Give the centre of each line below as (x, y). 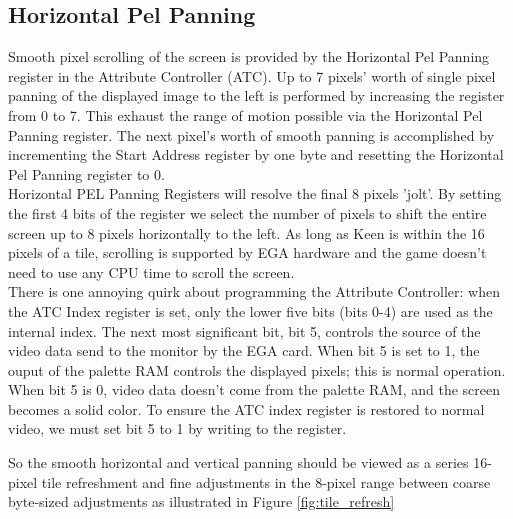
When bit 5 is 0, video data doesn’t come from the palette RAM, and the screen (254, 389)
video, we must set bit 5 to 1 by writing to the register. (177, 428)
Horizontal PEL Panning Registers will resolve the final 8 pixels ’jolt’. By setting (255, 193)
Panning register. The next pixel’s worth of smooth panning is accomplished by (251, 134)
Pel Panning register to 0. (86, 173)
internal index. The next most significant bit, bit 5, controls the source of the (244, 330)
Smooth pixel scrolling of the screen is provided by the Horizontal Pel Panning (249, 56)
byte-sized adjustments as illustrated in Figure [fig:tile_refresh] (201, 501)
